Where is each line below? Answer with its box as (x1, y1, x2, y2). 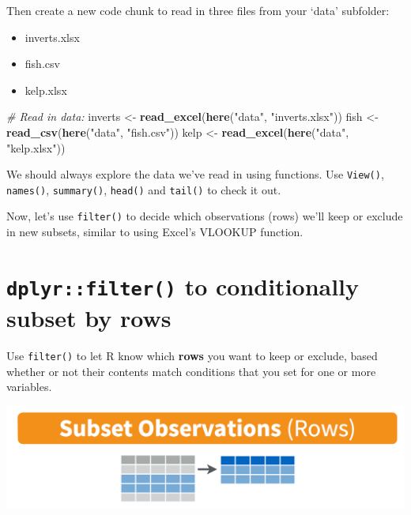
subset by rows (6, 302, 172, 334)
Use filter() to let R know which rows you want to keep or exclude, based (6, 348, 378, 364)
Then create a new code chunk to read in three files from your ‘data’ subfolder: (6, 2, 390, 18)
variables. (6, 378, 52, 395)
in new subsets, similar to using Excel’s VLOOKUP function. (6, 224, 304, 240)
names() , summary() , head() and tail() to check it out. (6, 181, 281, 197)
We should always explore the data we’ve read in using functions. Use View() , (6, 166, 384, 182)
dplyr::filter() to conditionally (6, 269, 360, 302)
